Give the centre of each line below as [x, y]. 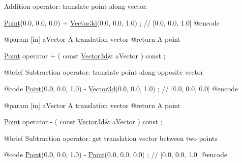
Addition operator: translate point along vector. [76, 6]
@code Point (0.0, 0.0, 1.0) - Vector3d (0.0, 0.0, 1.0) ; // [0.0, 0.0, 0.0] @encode [121, 88]
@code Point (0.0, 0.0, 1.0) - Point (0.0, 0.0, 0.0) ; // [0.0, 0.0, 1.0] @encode [116, 154]
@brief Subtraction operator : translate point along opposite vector [104, 72]
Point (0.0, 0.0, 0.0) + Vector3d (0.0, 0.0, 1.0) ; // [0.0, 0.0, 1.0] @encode [112, 22]
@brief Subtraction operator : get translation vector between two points [111, 138]
